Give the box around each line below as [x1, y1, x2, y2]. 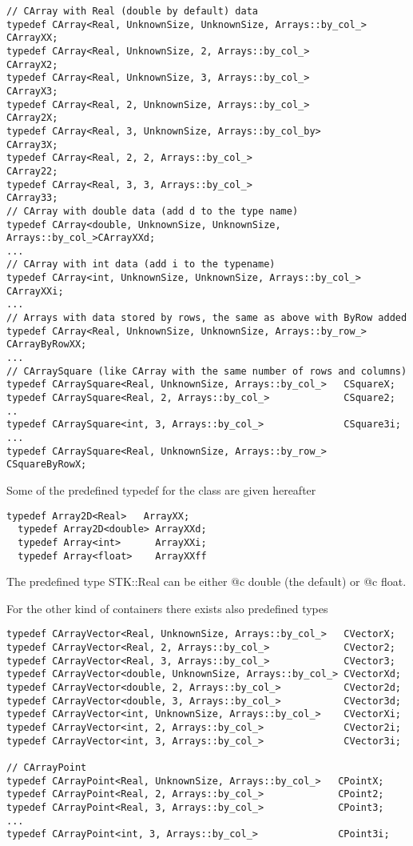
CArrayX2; [6, 58, 58, 70]
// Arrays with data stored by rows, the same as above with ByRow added [6, 312, 407, 324]
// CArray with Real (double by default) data [6, 6, 258, 17]
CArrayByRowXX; [6, 339, 87, 351]
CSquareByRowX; [6, 459, 87, 471]
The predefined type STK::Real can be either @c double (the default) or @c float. [6, 573, 407, 590]
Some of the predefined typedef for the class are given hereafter [6, 481, 316, 498]
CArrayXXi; [6, 285, 64, 297]
